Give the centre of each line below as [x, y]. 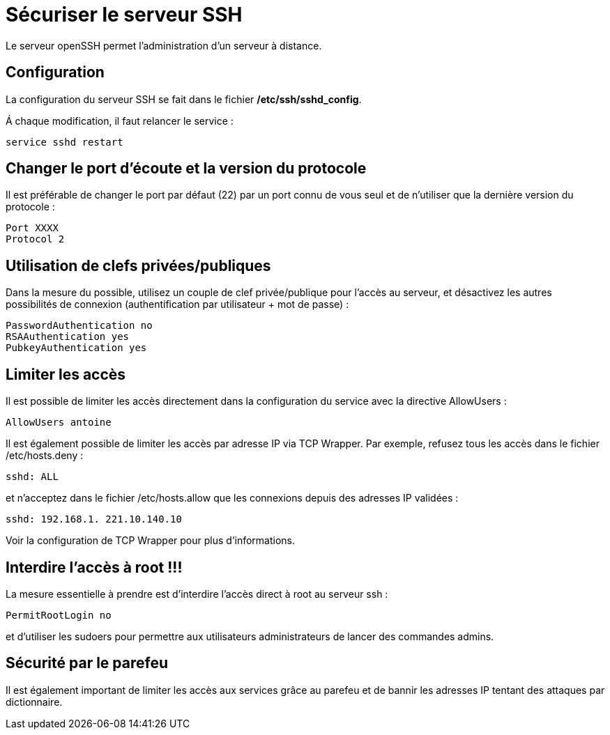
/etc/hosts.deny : [45, 456]
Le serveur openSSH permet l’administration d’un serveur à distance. [164, 45]
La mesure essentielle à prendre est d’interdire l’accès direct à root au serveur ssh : [197, 594]
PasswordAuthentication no [79, 326]
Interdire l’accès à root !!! [94, 567]
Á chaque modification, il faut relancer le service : [120, 121]
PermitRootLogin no [59, 615]
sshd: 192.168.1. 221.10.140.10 [94, 519]
